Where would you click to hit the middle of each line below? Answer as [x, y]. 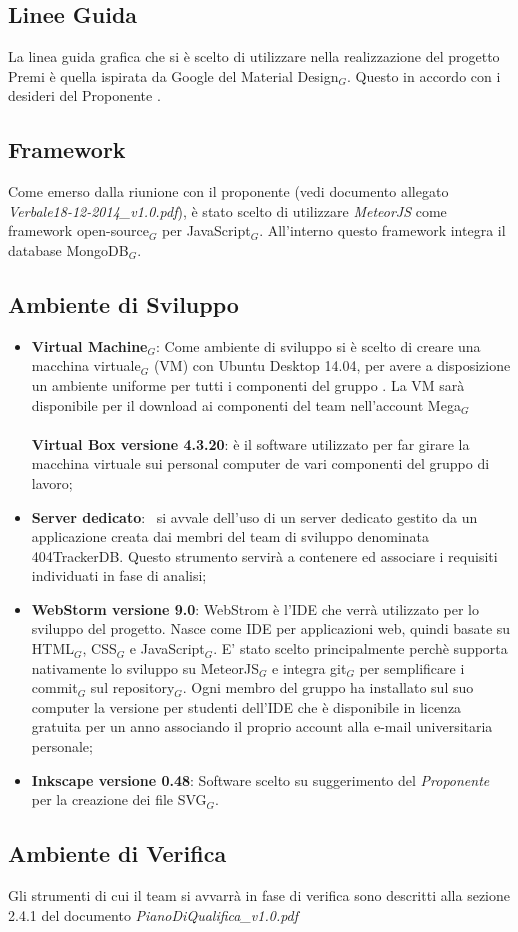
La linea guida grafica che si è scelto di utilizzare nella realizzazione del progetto [254, 56]
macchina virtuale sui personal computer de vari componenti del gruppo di [260, 463]
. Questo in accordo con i [424, 75]
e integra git [309, 667]
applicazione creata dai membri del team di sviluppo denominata [230, 536]
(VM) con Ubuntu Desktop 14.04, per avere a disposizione [332, 365]
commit [54, 687]
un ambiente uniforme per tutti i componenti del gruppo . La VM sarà [248, 384]
